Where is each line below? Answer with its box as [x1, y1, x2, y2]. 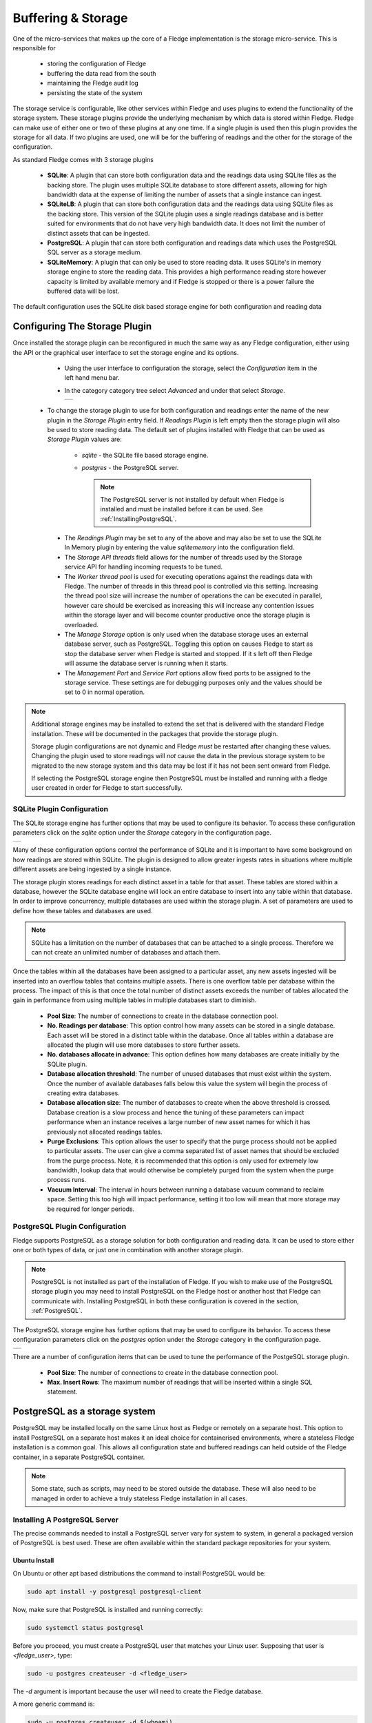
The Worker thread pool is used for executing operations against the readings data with [64, 572, 313, 580]
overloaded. [64, 620, 99, 629]
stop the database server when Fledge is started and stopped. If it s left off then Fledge [64, 649, 313, 657]
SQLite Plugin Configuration [12, 804, 109, 814]
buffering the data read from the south [47, 69, 156, 77]
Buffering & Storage [12, 10, 128, 26]
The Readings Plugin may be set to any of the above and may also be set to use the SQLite [64, 534, 322, 542]
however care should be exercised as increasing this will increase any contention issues [64, 601, 315, 609]
